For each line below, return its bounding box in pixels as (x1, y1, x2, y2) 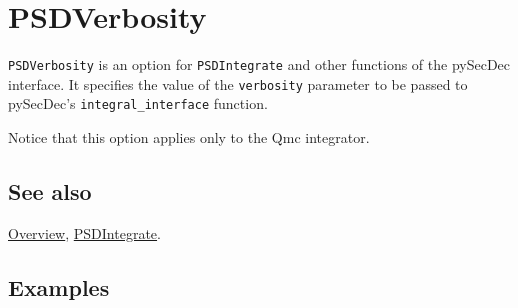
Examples (8, 271, 110, 302)
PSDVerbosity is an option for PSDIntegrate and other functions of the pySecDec (8, 54, 511, 75)
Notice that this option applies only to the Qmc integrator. (8, 127, 370, 148)
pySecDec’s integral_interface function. (8, 93, 268, 114)
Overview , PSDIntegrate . (8, 222, 161, 243)
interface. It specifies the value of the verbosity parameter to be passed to (8, 73, 468, 94)
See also (8, 176, 92, 207)
